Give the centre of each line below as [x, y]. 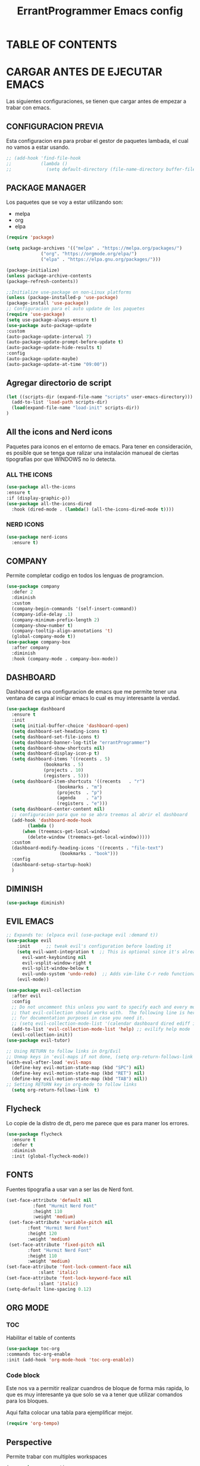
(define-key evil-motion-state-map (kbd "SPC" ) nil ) [78, 1068]
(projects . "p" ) [79, 792]
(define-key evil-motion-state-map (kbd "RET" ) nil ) [78, 1073]
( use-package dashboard [36, 709]
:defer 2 [22, 592]
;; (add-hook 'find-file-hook [44, 158]
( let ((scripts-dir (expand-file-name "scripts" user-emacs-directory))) [100, 397]
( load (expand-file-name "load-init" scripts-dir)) [76, 408]
